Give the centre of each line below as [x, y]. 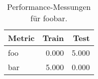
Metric [21, 38]
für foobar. [49, 18]
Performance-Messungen [49, 7]
